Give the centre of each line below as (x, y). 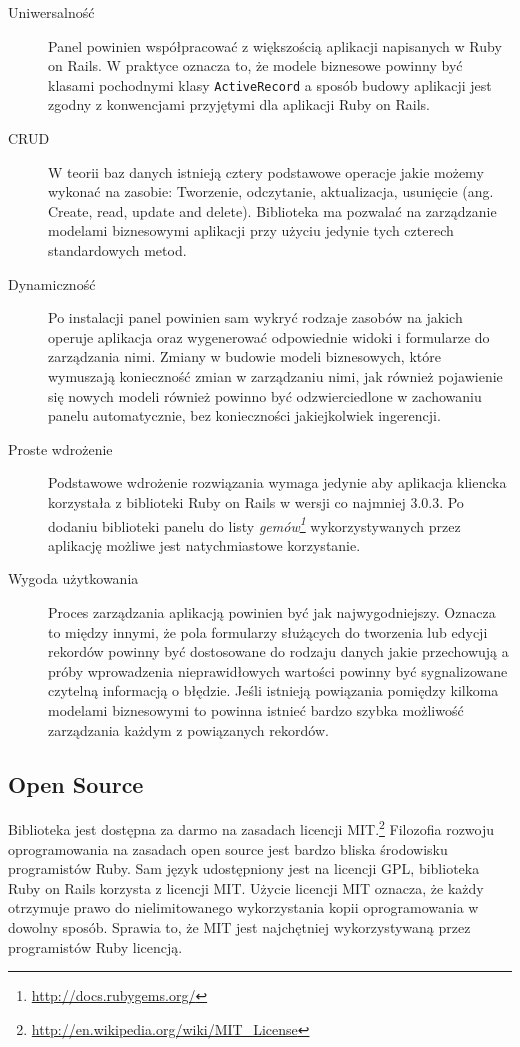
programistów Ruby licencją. (95, 946)
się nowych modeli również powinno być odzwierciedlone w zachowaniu (265, 395)
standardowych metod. (117, 250)
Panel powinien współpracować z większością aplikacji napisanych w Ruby (275, 45)
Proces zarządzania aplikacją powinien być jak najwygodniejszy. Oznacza (272, 611)
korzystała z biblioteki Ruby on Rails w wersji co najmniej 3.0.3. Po (256, 501)
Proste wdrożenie (60, 448)
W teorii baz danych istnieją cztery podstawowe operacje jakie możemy (266, 171)
